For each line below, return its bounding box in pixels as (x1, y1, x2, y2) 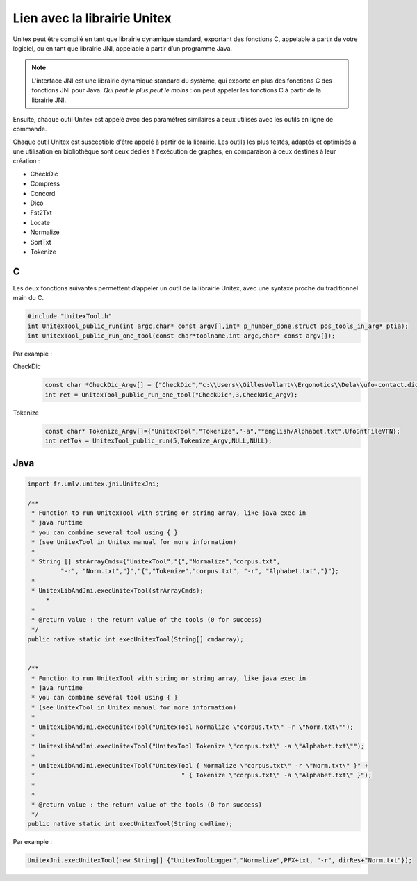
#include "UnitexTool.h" (27, 313, 113, 320)
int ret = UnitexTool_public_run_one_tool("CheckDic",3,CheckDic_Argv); (44, 390, 298, 399)
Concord (30, 189, 56, 197)
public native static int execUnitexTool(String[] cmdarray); (27, 635, 244, 643)
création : (13, 157, 40, 165)
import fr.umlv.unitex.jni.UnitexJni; (27, 479, 160, 488)
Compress (30, 179, 60, 188)
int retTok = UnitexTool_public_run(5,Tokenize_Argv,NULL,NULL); (44, 437, 272, 445)
